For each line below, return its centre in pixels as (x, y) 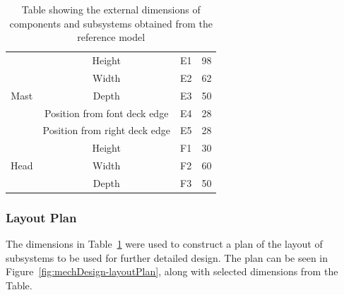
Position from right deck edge (106, 130)
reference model (111, 37)
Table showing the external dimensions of (111, 9)
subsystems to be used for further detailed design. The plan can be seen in (167, 257)
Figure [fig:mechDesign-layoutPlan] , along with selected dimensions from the (172, 271)
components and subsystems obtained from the (111, 23)
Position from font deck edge (107, 113)
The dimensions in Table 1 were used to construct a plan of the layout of (164, 244)
